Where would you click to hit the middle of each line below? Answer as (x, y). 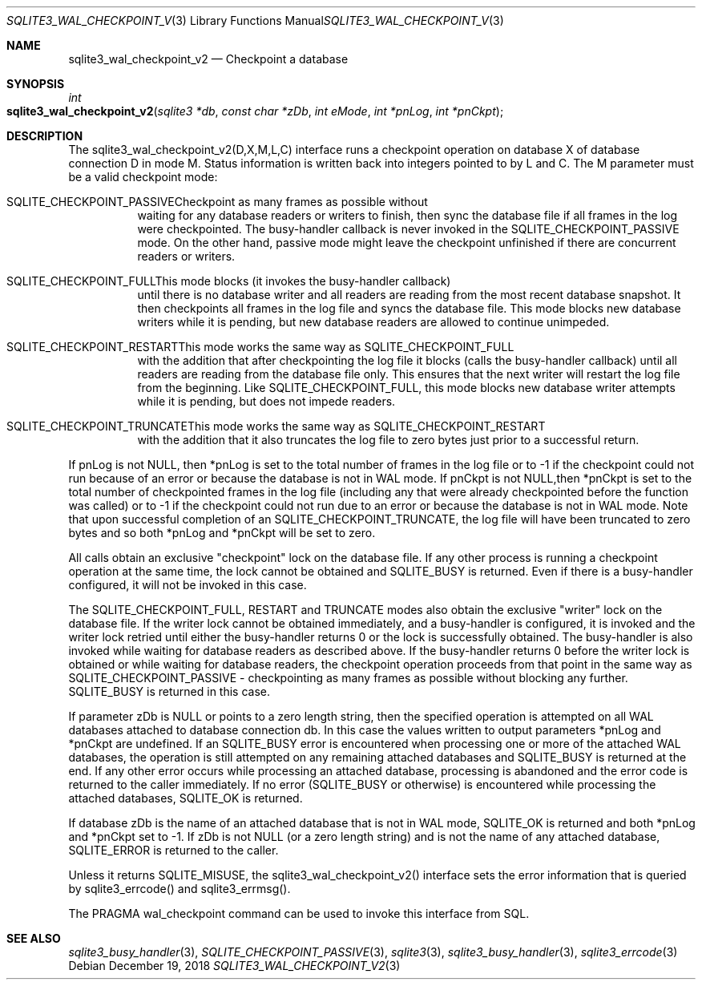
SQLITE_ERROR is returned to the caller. (173, 850)
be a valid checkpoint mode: (143, 177)
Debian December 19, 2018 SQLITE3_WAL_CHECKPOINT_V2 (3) (234, 966)
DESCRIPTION (45, 136)
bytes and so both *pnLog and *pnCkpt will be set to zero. (222, 533)
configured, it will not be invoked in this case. (188, 585)
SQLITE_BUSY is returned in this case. (169, 691)
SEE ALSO (34, 938)
